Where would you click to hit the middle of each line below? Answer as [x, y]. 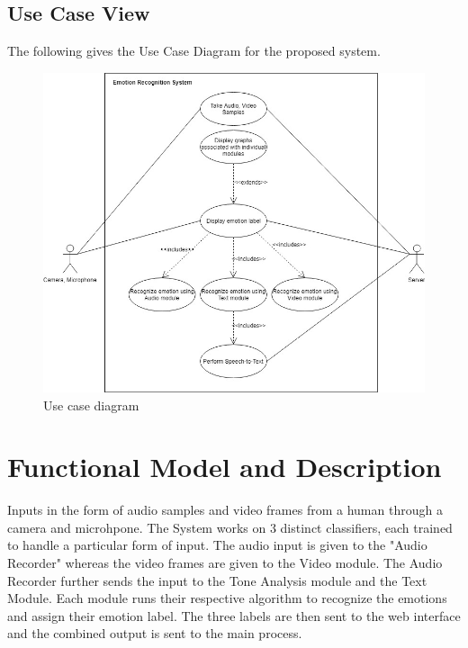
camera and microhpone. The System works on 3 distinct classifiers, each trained [230, 527]
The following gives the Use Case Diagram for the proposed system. [194, 51]
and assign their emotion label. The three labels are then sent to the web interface [234, 615]
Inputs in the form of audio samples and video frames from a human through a [225, 510]
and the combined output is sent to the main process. [155, 633]
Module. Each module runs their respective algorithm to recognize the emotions [227, 598]
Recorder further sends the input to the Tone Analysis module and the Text [217, 580]
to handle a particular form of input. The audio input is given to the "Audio [217, 545]
